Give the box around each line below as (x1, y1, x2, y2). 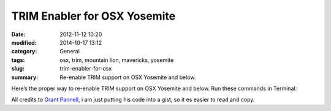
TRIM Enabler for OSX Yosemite (11, 9, 176, 23)
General (59, 48, 80, 55)
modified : (11, 39, 37, 46)
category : (11, 48, 37, 55)
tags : (11, 56, 25, 64)
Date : (11, 31, 26, 38)
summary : (11, 74, 39, 81)
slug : (11, 65, 25, 72)
